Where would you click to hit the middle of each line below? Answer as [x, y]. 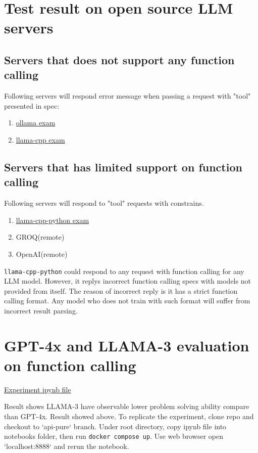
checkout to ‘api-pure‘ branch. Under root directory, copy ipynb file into [115, 426]
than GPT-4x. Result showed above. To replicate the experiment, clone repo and [129, 416]
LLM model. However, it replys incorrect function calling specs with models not [127, 281]
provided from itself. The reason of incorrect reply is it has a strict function [121, 290]
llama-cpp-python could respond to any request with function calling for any [124, 271]
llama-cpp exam [40, 139]
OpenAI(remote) [42, 254]
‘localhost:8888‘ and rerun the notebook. [67, 446]
